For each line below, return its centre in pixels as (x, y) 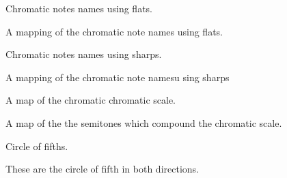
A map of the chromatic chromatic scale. (91, 100)
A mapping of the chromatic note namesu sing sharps (118, 77)
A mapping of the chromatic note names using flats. (114, 31)
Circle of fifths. (37, 146)
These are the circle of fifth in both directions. (102, 169)
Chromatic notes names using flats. (79, 8)
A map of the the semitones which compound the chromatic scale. (144, 122)
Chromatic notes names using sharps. (84, 54)
